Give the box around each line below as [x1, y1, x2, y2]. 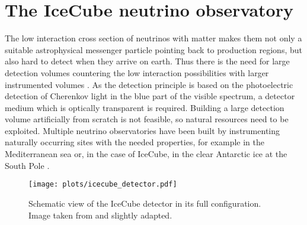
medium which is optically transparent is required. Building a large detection [5, 101, 284, 113]
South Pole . [5, 159, 50, 171]
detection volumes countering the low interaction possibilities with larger [5, 66, 269, 79]
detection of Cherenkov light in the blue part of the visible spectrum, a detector [5, 90, 295, 102]
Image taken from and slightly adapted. [28, 208, 172, 221]
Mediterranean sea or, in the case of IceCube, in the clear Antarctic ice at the [5, 148, 287, 160]
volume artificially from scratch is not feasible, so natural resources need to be [5, 113, 289, 125]
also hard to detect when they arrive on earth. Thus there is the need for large [5, 55, 290, 67]
